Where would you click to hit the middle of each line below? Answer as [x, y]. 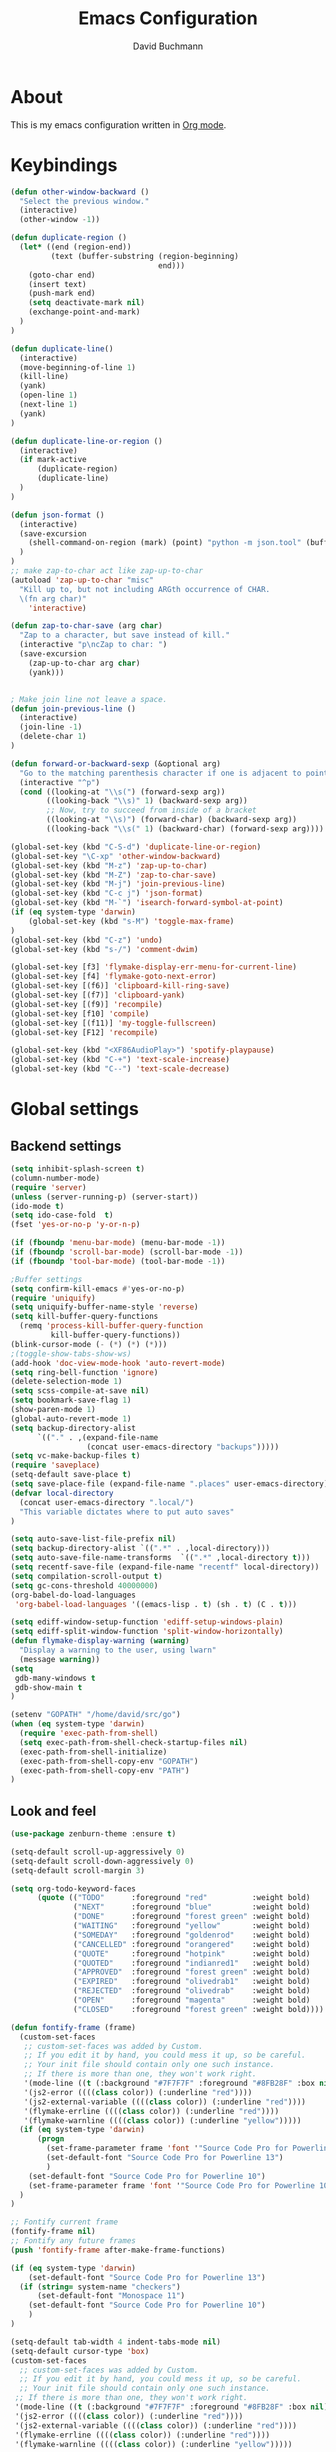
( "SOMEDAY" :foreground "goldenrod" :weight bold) [192, 1935]
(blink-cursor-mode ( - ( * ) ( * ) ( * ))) [89, 1344]
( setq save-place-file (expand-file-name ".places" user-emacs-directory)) [171, 1484]
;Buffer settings [46, 1279]
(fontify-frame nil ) [53, 2232]
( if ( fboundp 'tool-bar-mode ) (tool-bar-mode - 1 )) [118, 1261]
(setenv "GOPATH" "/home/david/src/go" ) [96, 1715]
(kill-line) [44, 377]
